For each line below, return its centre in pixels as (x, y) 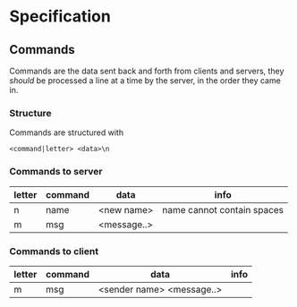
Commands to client (54, 251)
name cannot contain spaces (223, 209)
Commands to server (56, 172)
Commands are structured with (66, 132)
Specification (60, 17)
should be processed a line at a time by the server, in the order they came (145, 81)
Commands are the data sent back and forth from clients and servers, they (147, 71)
